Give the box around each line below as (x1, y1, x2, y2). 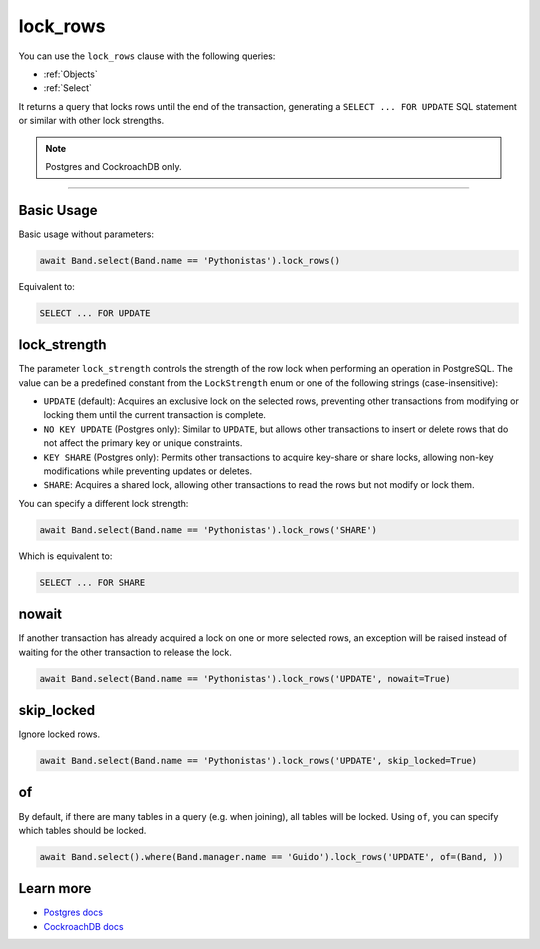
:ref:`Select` (43, 82, 92, 94)
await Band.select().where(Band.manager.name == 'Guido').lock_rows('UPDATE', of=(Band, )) (39, 851, 504, 862)
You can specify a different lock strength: (18, 497, 189, 509)
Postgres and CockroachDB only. (45, 160, 182, 172)
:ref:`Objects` (43, 68, 99, 80)
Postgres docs (43, 906, 104, 919)
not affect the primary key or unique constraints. (43, 437, 243, 449)
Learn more (18, 880, 92, 897)
